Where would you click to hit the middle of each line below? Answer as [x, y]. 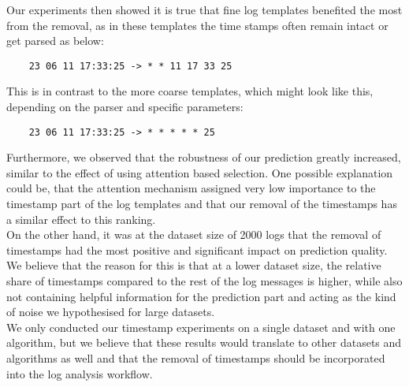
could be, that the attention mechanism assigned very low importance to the [191, 188]
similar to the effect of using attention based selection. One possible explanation [200, 172]
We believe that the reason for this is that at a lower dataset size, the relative [194, 265]
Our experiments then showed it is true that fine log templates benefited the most [204, 9]
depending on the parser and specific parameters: [125, 107]
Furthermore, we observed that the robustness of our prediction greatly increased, [204, 157]
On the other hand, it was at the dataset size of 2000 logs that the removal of [194, 234]
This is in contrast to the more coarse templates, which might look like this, [190, 91]
